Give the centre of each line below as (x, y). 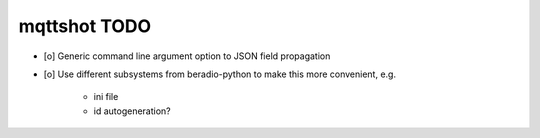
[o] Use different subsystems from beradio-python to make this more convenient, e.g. (220, 74)
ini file (106, 97)
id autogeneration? (132, 111)
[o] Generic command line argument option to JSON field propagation (187, 56)
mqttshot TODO (85, 26)
